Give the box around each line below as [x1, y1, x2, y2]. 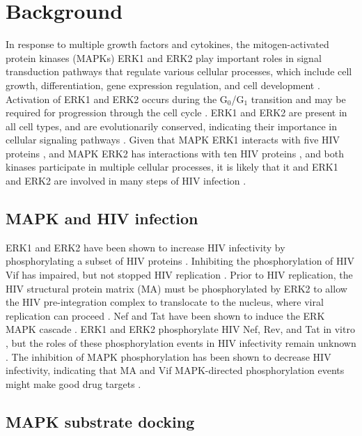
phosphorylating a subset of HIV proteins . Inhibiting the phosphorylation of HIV [6, 254, 355, 268]
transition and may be [251, 91, 346, 106]
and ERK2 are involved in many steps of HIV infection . [6, 173, 246, 188]
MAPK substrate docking [6, 410, 195, 432]
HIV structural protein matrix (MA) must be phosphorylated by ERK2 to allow [6, 281, 347, 295]
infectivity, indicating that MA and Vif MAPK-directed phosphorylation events [6, 363, 345, 377]
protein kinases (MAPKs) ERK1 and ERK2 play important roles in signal [6, 50, 322, 65]
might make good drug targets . [6, 376, 141, 391]
